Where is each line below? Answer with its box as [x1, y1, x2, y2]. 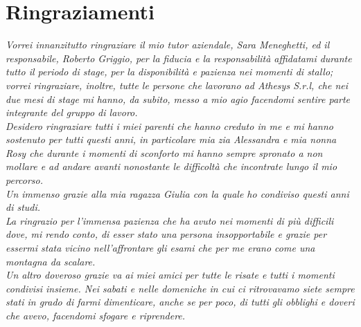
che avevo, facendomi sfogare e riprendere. [6, 308, 186, 322]
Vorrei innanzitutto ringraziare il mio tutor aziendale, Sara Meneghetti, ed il [6, 37, 330, 52]
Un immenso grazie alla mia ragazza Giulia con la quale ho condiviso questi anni [6, 186, 349, 200]
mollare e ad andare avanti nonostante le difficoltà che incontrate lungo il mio [6, 159, 337, 174]
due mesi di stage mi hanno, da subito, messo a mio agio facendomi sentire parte [6, 91, 351, 106]
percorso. [6, 173, 44, 187]
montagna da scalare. [6, 254, 96, 268]
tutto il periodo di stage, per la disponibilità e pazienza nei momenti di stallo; [6, 64, 333, 79]
